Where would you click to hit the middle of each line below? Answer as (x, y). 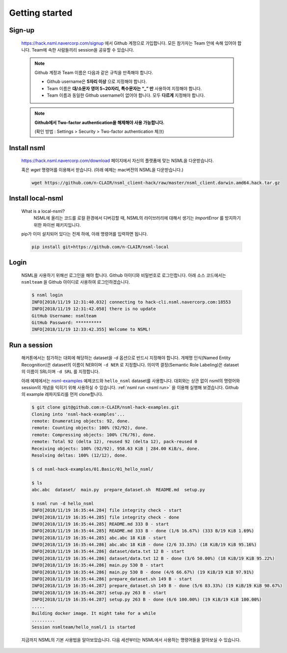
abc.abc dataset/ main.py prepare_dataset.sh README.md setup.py (118, 490)
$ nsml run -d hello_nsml (63, 503)
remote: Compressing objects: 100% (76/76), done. (94, 435)
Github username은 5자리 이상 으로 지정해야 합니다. (97, 81)
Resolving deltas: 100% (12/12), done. (79, 456)
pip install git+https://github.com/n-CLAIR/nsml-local (100, 247)
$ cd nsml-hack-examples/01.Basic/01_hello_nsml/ (92, 469)
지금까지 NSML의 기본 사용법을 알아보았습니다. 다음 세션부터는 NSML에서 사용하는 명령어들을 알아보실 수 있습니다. (131, 640)
